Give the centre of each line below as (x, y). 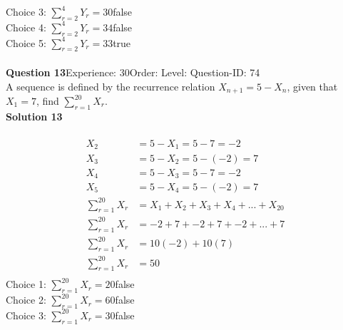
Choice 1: (26, 284)
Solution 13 (34, 116)
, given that (312, 86)
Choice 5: (26, 42)
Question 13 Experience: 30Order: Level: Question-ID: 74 (133, 72)
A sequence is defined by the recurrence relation (111, 86)
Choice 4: (26, 27)
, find (47, 101)
